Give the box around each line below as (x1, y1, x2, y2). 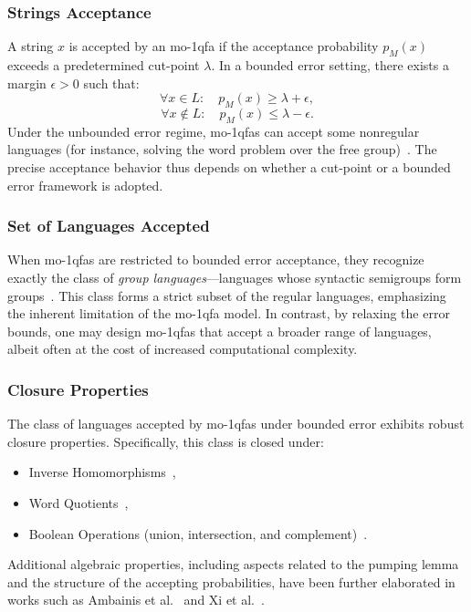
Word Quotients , (28, 493, 129, 512)
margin (7, 73, 47, 92)
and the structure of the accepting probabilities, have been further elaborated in (7, 572, 455, 591)
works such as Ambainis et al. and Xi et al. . (7, 590, 265, 609)
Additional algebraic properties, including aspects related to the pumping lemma (7, 555, 459, 574)
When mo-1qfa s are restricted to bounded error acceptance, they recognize (7, 250, 424, 269)
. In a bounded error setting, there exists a (211, 56, 449, 75)
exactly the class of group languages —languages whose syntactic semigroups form (7, 267, 462, 286)
